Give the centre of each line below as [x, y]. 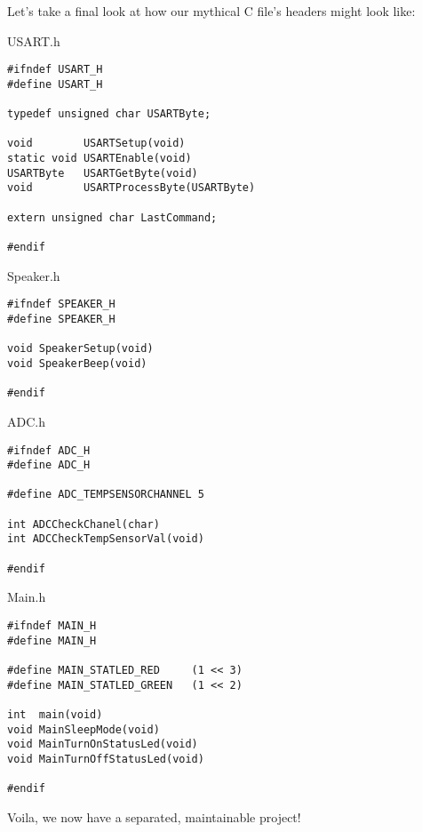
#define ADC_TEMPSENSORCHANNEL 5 [106, 495]
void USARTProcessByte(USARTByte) [131, 188]
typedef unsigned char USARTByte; [109, 114]
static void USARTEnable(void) [100, 159]
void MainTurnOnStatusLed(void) [103, 744]
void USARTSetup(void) [96, 144]
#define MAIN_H [52, 640]
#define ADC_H [49, 465]
